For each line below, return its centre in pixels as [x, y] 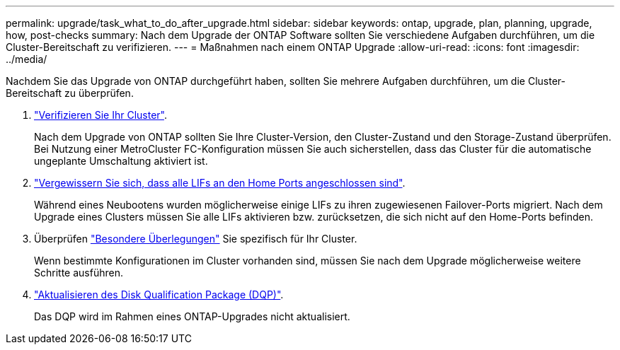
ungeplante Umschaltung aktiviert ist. [121, 161]
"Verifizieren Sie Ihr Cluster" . [101, 115]
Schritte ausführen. [79, 273]
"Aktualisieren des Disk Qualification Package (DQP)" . [159, 294]
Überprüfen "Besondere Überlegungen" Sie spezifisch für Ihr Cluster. [196, 239]
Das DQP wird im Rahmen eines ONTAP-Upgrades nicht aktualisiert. [192, 316]
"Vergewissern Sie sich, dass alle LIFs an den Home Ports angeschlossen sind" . [220, 183]
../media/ [27, 59]
